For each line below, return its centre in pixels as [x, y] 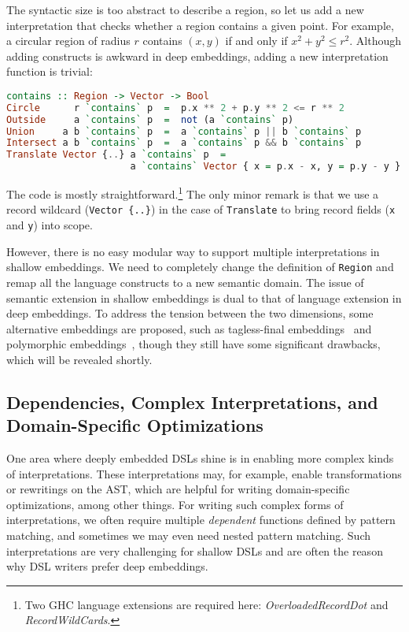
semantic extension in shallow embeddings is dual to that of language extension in [204, 297]
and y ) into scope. [50, 225]
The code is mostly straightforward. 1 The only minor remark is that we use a [193, 193]
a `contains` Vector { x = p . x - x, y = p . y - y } [265, 167]
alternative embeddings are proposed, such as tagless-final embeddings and [189, 328]
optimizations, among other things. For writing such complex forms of [175, 504]
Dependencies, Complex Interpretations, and [192, 402]
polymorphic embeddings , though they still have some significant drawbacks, [193, 344]
